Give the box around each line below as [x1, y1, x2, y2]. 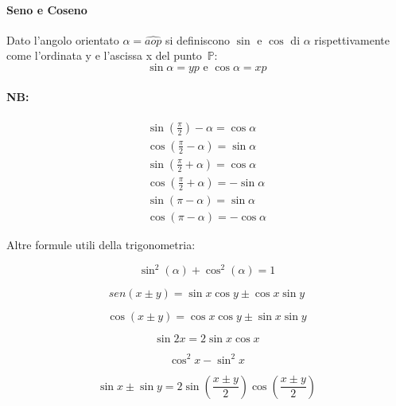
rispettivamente [314, 31, 390, 48]
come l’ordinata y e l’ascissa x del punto [6, 47, 202, 64]
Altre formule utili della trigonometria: [6, 236, 196, 252]
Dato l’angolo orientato [6, 31, 119, 48]
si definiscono [165, 31, 231, 48]
